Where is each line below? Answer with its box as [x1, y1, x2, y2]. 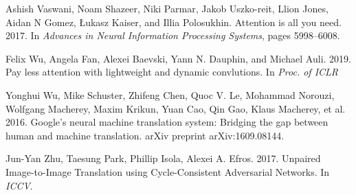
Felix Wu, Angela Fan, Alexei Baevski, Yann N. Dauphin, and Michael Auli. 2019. [5, 51, 351, 65]
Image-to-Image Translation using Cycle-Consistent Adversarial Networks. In [5, 164, 330, 179]
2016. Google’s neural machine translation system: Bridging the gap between [5, 115, 329, 129]
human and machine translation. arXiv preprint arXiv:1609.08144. [5, 128, 285, 142]
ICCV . [5, 178, 33, 192]
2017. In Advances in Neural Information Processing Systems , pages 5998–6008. [5, 28, 340, 43]
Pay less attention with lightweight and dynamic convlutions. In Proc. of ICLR [5, 65, 339, 79]
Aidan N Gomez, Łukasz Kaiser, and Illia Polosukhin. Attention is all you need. [5, 14, 342, 29]
